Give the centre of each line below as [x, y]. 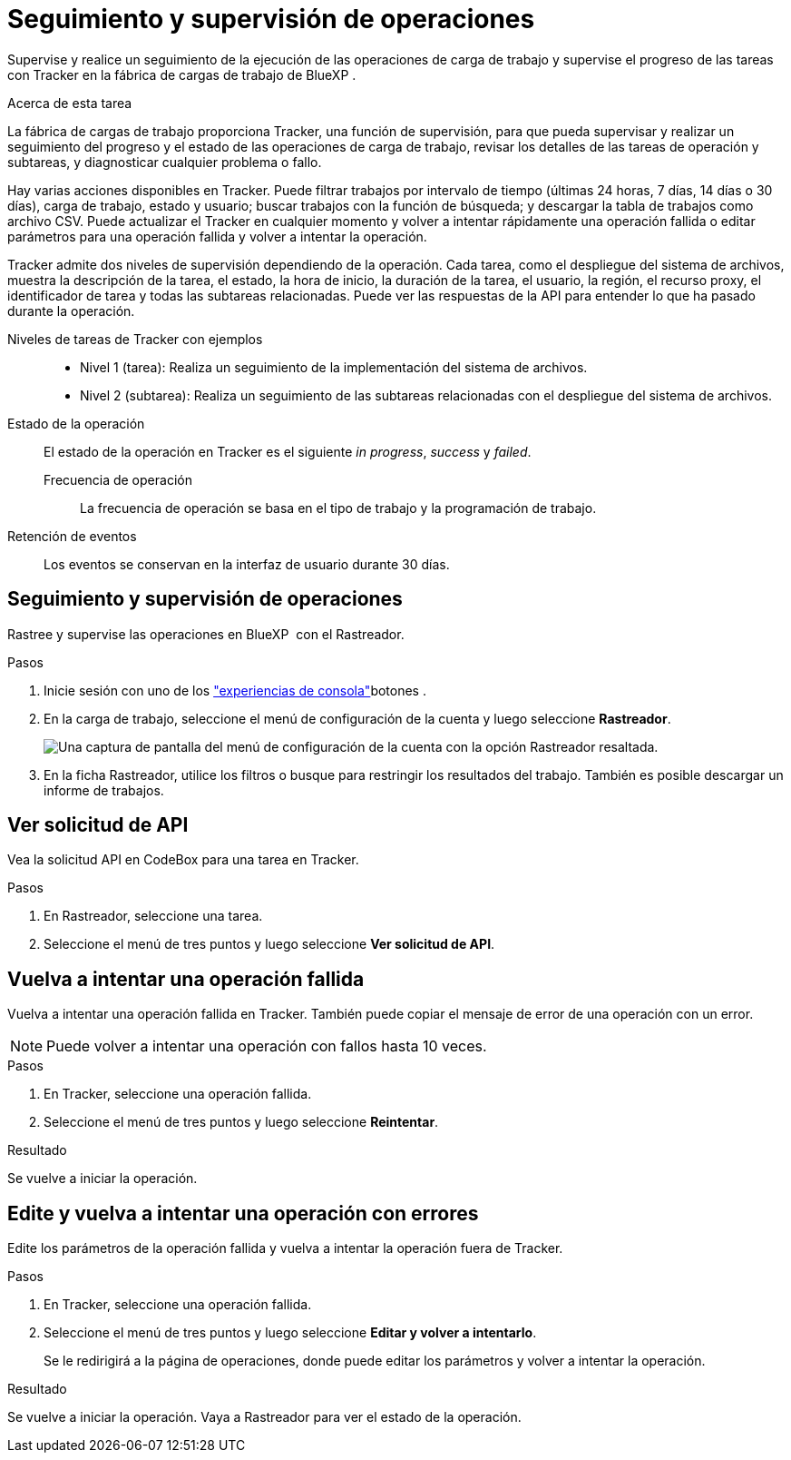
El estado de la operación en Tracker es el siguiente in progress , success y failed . [288, 451]
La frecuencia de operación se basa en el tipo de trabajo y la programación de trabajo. [338, 508]
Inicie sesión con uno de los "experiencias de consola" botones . [235, 690]
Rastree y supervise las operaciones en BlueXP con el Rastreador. [206, 634]
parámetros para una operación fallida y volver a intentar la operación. [217, 236]
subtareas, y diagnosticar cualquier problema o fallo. [165, 162]
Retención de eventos [72, 536]
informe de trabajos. [104, 790]
